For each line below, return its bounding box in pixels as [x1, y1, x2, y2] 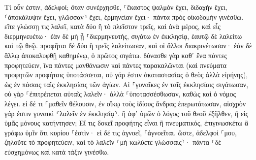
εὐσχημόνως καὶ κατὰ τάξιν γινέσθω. [4, 146, 109, 157]
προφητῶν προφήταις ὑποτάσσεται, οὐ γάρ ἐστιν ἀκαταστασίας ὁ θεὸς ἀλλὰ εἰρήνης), [4, 69, 248, 80]
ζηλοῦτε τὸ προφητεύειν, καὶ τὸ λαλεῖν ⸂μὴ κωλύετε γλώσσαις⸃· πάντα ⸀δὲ [4, 137, 222, 147]
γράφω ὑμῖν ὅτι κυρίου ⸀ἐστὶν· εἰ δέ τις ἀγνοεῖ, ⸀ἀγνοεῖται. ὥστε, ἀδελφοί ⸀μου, [4, 127, 237, 137]
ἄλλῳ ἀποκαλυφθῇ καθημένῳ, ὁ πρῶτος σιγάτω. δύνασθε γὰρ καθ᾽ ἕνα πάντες [4, 50, 227, 60]
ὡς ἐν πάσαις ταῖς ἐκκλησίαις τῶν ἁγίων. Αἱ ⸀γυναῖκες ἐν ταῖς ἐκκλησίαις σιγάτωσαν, [4, 79, 249, 89]
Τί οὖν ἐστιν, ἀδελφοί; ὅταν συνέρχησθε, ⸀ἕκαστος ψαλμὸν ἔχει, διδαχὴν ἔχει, [4, 2, 227, 12]
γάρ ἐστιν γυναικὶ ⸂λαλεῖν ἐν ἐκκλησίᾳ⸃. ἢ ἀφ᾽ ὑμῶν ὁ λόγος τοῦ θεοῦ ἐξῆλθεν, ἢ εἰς [4, 108, 249, 118]
